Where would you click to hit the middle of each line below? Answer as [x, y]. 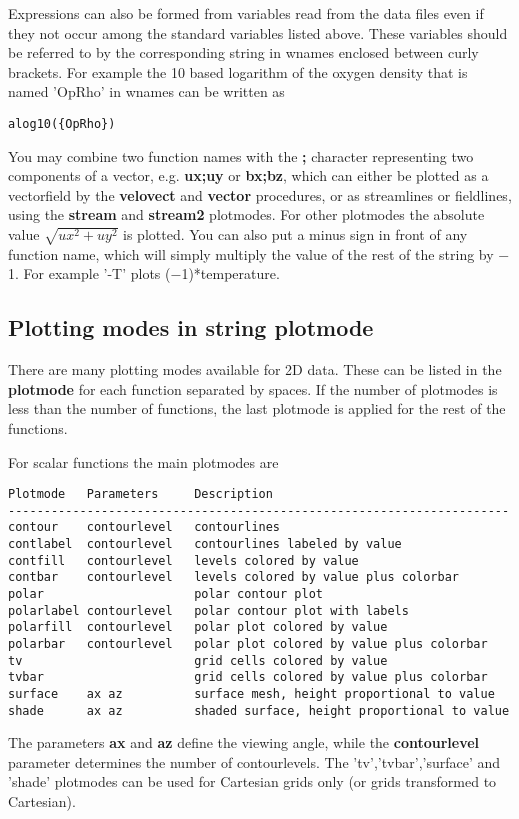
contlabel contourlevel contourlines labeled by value [205, 544]
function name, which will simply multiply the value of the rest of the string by [251, 253]
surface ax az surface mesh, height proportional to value [251, 693]
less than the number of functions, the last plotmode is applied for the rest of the [257, 408]
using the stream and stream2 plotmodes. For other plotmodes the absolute [246, 214]
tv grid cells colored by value [198, 660]
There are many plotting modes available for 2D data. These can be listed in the [255, 369]
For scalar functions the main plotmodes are [143, 461]
